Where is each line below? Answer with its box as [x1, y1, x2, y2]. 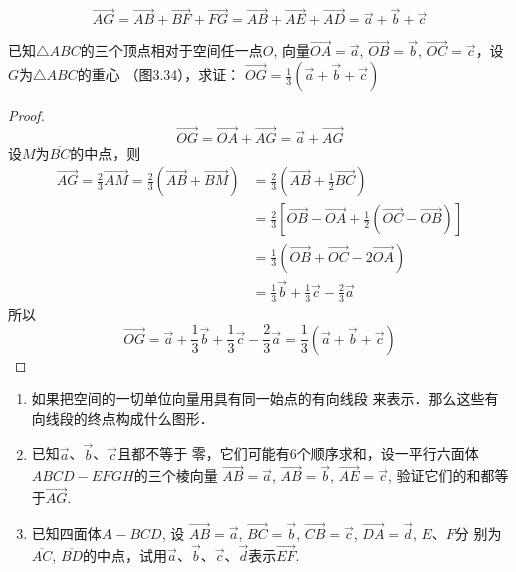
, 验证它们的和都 [387, 465, 495, 486]
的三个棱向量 [133, 465, 218, 486]
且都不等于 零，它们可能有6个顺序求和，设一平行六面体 [117, 443, 479, 464]
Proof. [8, 105, 45, 126]
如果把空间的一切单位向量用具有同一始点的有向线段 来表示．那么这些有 [31, 388, 499, 409]
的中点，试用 [83, 544, 168, 565]
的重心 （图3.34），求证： [77, 64, 241, 85]
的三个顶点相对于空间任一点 [80, 40, 263, 61]
